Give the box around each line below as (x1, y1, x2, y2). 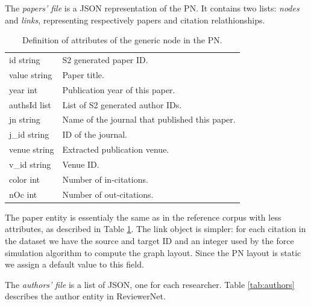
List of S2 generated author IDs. (62, 98, 182, 111)
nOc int (9, 188, 37, 200)
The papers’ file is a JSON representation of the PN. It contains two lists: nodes (5, 2, 300, 14)
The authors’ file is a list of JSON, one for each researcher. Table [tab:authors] (5, 278, 295, 290)
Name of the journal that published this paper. (62, 113, 236, 126)
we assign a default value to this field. (5, 258, 144, 271)
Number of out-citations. (62, 188, 154, 200)
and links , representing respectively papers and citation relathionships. (5, 13, 265, 26)
